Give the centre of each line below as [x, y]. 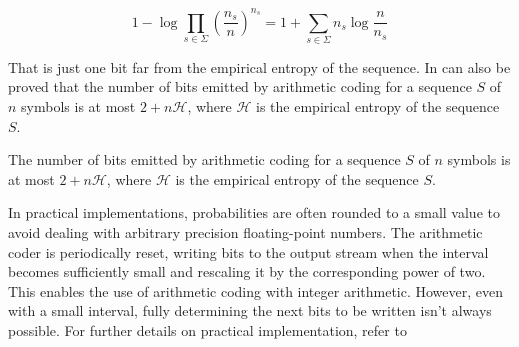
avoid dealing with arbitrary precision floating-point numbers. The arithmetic [245, 231]
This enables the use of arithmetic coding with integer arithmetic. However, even [256, 290]
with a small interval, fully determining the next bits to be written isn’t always [250, 310]
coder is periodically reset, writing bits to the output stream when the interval [248, 251]
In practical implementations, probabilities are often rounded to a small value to [254, 212]
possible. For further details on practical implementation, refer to [207, 329]
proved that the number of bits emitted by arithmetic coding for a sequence [240, 86]
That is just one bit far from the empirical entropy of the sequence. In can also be [259, 66]
